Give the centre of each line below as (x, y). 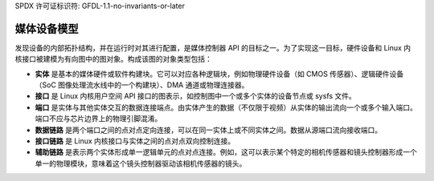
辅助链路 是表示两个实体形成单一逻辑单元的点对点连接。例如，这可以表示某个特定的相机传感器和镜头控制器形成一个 (226, 152)
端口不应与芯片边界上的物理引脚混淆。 (98, 119)
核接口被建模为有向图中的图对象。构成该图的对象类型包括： (113, 59)
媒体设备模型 (47, 28)
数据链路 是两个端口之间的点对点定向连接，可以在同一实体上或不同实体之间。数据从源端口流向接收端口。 (208, 130)
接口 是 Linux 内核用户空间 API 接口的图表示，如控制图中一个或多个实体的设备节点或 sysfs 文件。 (196, 96)
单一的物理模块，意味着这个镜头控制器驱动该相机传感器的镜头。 (141, 163)
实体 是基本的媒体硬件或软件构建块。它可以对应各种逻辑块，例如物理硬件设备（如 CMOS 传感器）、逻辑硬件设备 (219, 74)
